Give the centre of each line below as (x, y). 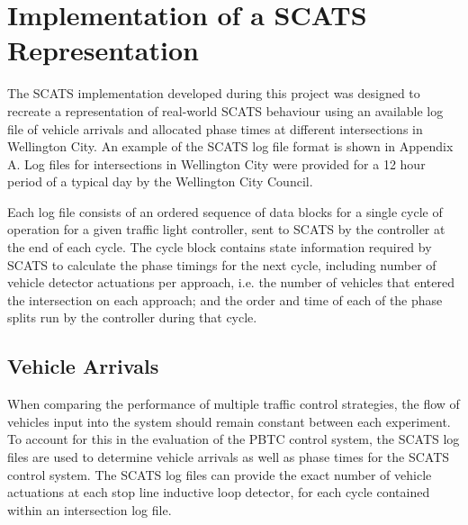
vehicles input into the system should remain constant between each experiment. (229, 421)
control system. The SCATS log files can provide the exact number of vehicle (220, 474)
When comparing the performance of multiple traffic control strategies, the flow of (234, 404)
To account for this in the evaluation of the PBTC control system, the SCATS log (234, 439)
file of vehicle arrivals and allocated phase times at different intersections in (215, 128)
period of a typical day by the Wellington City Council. (160, 181)
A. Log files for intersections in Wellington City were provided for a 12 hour (216, 163)
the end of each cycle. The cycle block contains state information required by (220, 247)
